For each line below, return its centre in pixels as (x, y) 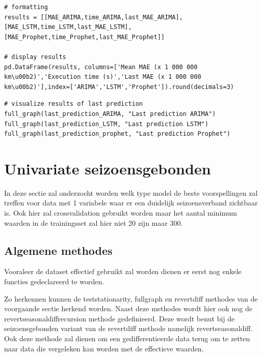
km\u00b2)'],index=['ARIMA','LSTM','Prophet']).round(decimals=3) (119, 87)
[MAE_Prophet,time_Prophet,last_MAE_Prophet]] (84, 37)
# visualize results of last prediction (74, 104)
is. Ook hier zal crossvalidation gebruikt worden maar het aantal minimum (121, 213)
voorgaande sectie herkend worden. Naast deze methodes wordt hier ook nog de (128, 308)
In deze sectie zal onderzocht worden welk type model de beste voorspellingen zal (131, 192)
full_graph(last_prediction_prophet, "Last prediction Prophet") (117, 134)
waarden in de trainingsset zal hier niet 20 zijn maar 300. (94, 222)
